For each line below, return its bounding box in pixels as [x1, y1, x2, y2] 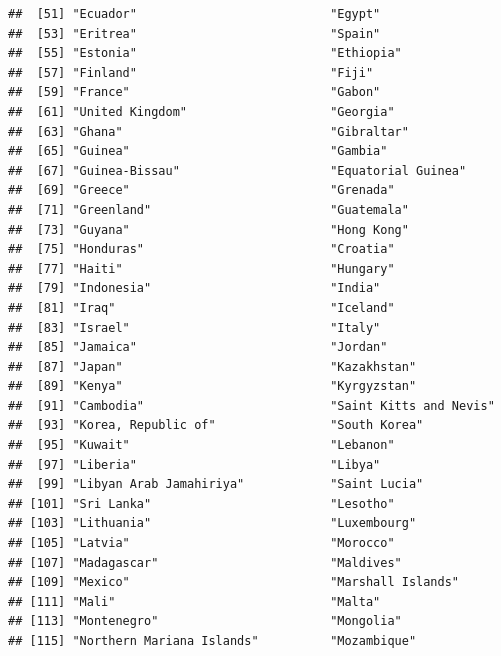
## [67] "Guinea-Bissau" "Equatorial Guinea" [8, 163, 467, 178]
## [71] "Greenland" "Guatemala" [8, 202, 409, 217]
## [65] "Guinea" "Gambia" [8, 144, 388, 159]
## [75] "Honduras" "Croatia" [8, 242, 395, 257]
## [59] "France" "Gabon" [8, 85, 381, 100]
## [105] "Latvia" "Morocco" [8, 536, 395, 551]
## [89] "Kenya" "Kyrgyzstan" [8, 379, 417, 394]
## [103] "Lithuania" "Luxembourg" [8, 516, 417, 531]
